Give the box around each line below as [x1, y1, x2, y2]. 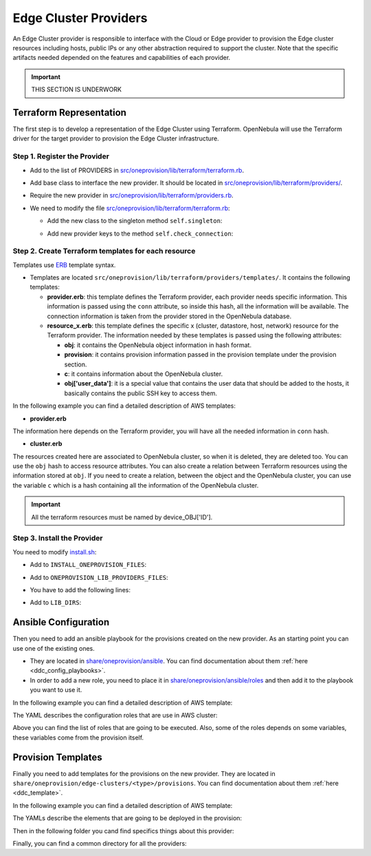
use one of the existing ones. [12, 644, 95, 652]
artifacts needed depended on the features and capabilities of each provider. [12, 54, 231, 62]
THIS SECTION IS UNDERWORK [31, 85, 122, 94]
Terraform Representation [12, 107, 127, 118]
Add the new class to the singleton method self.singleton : [47, 217, 223, 225]
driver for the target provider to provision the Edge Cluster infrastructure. [12, 134, 219, 143]
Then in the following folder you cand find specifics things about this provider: [12, 826, 234, 835]
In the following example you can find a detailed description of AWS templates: [12, 401, 236, 410]
